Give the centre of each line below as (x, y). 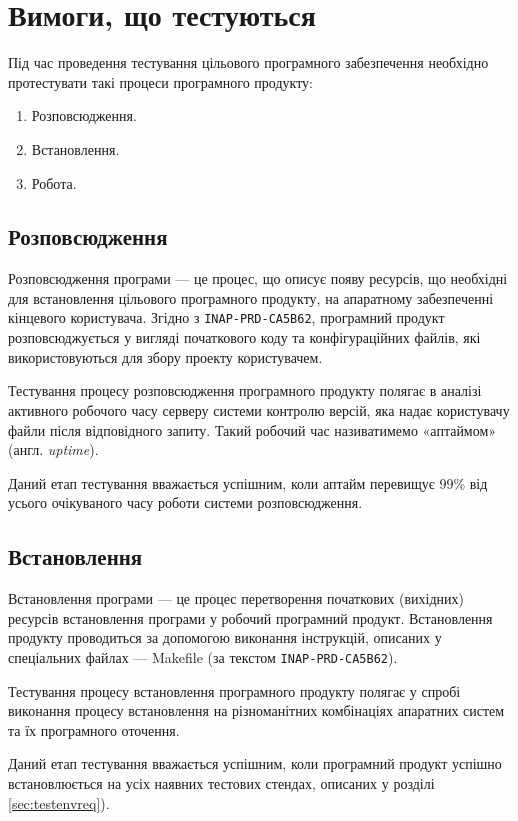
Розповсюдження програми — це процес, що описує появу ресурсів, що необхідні (258, 278)
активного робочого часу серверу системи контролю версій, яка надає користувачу (259, 409)
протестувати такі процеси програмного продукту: (160, 81)
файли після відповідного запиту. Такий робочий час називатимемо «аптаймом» (252, 429)
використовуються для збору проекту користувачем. (165, 356)
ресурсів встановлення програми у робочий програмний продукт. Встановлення (250, 617)
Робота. (54, 182)
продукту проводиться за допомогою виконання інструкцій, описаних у (225, 637)
